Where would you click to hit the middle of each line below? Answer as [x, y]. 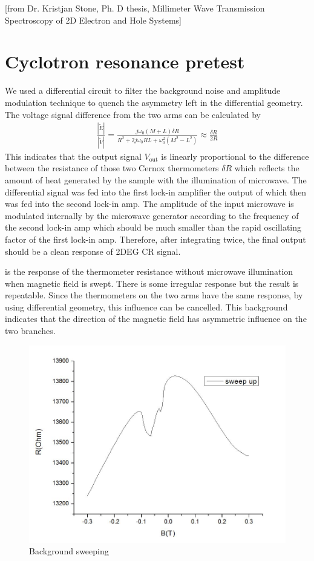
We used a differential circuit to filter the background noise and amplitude [143, 90]
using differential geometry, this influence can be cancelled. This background [146, 307]
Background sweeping [69, 551]
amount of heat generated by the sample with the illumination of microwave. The [156, 179]
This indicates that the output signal [73, 156]
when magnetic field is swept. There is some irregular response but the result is [152, 283]
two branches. [30, 331]
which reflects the [267, 168]
